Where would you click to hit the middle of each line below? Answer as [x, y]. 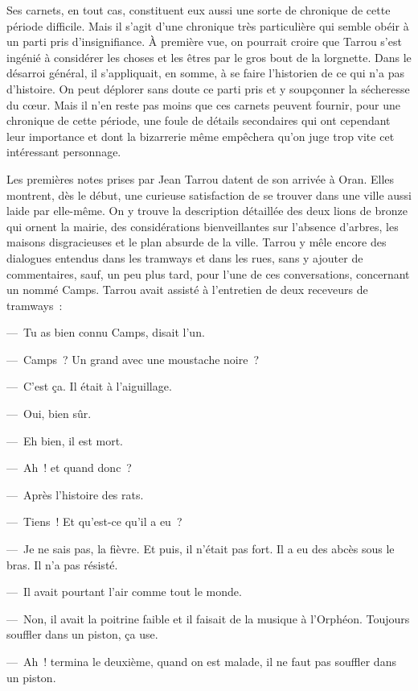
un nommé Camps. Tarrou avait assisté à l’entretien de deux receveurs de [187, 290]
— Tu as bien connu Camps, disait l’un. [106, 332]
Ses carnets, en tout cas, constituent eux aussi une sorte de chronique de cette [199, 10]
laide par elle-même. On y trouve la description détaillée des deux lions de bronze [207, 211]
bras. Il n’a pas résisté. [62, 564]
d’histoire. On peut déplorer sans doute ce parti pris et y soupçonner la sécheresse [208, 88]
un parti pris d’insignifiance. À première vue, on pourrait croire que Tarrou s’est [204, 41]
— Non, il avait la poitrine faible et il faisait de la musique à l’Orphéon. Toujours [208, 618]
